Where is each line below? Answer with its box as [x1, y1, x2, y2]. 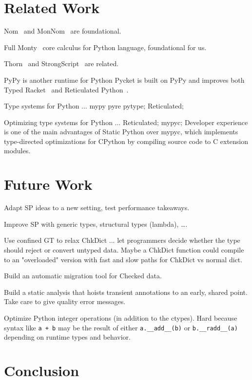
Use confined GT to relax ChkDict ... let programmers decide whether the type [4, 235, 240, 245]
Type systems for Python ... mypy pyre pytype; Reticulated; [4, 101, 184, 111]
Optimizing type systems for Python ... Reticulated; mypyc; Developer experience [4, 117, 248, 127]
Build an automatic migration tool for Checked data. [4, 271, 162, 281]
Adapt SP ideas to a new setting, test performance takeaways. [4, 202, 190, 213]
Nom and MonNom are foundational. [4, 26, 121, 36]
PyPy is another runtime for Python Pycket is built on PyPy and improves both [4, 74, 245, 85]
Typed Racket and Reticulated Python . [4, 84, 129, 94]
